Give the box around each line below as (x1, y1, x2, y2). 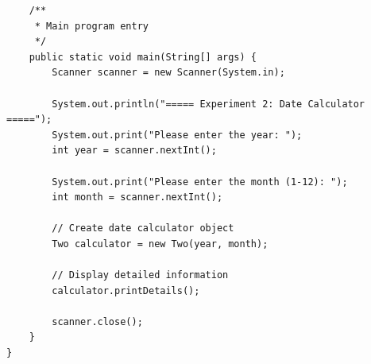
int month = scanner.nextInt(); (52, 192, 223, 203)
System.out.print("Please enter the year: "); (52, 129, 303, 141)
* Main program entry (34, 20, 149, 32)
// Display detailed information (52, 269, 229, 281)
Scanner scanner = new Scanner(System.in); (52, 67, 285, 79)
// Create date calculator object (52, 223, 234, 234)
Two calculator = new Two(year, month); (52, 238, 269, 250)
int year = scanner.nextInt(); (52, 145, 217, 157)
